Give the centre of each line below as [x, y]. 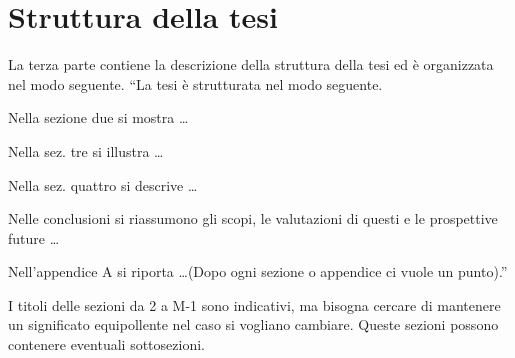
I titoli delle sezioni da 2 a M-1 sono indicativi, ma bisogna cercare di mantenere [254, 304]
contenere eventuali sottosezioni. [106, 344]
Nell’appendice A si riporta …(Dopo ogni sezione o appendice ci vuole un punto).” [258, 271]
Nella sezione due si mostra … [98, 117]
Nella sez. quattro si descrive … [103, 184]
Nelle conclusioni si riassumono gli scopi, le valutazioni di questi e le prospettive [253, 218]
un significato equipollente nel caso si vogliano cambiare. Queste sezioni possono [253, 324]
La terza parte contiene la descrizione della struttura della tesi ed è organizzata [251, 64]
